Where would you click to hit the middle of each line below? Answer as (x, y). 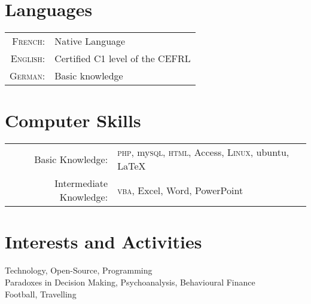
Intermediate (81, 183)
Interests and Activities (103, 242)
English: (28, 59)
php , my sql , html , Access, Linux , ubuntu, (203, 152)
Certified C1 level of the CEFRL (123, 59)
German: (28, 76)
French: (29, 41)
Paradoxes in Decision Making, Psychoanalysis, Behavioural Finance (130, 282)
